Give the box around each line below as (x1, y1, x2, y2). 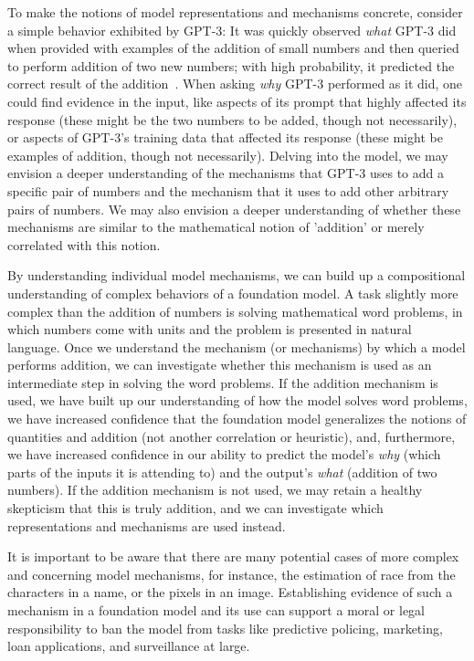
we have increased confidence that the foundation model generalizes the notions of (7, 409, 467, 428)
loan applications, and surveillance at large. (7, 636, 250, 656)
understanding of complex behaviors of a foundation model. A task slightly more (7, 283, 458, 302)
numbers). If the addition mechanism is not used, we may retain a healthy (7, 480, 423, 499)
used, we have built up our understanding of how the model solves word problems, (7, 391, 468, 410)
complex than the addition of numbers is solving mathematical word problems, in (7, 301, 463, 320)
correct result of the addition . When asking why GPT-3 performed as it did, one (7, 74, 463, 93)
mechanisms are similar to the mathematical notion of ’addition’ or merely (7, 217, 425, 236)
